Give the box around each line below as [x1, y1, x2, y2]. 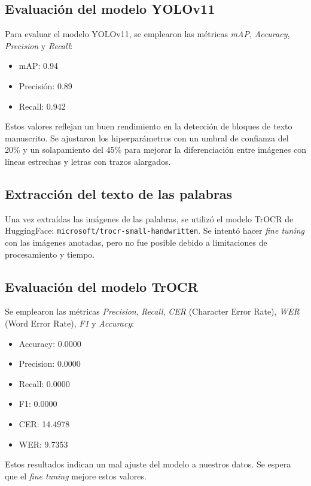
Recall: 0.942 [19, 99, 66, 112]
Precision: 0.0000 [19, 357, 81, 370]
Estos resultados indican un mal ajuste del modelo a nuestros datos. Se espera [5, 458, 291, 470]
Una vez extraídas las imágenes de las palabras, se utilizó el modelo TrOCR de [5, 212, 294, 225]
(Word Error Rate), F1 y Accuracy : [5, 316, 135, 329]
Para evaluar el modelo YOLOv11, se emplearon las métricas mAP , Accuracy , [5, 28, 290, 40]
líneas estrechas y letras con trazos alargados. [5, 155, 171, 167]
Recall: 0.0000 [19, 377, 70, 390]
